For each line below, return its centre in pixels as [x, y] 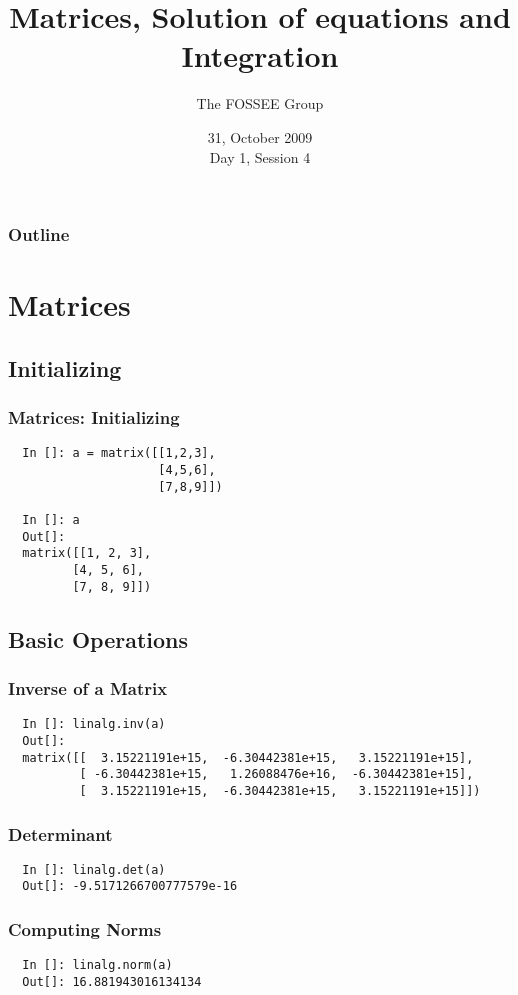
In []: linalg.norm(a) [97, 965]
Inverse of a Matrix [88, 688]
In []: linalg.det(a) [94, 869]
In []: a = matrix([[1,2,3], [119, 453]
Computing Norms [85, 929]
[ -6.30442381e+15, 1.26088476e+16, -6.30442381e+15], [276, 774]
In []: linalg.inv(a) [94, 724]
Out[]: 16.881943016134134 [112, 981]
